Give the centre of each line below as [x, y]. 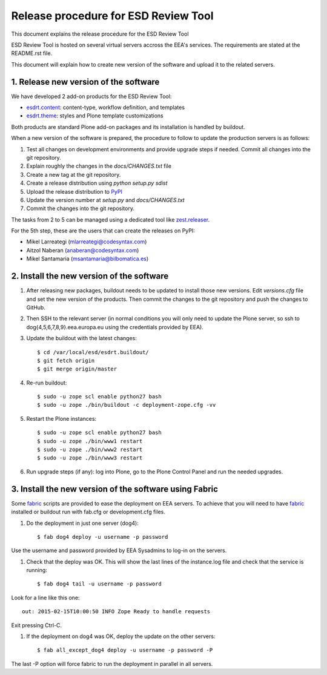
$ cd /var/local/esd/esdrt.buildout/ [93, 352]
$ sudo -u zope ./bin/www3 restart [90, 458]
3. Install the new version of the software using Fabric [114, 489]
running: [37, 570]
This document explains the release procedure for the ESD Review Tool [100, 34]
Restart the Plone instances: [61, 418]
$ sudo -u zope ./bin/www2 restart [90, 450]
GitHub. [36, 307]
